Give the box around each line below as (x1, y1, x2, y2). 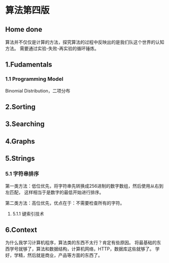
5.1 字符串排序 (5, 170, 39, 178)
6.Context (5, 226, 37, 234)
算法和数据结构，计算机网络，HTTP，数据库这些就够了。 (36, 246, 154, 252)
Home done (5, 25, 42, 33)
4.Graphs (5, 137, 35, 146)
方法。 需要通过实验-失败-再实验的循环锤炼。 (5, 46, 99, 51)
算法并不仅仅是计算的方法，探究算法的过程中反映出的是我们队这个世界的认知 (5, 39, 164, 45)
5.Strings (5, 154, 35, 163)
